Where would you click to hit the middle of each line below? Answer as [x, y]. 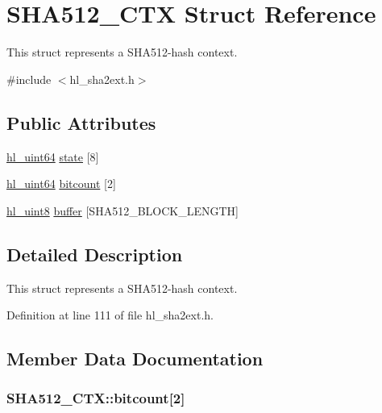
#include [29, 79]
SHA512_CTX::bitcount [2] [96, 398]
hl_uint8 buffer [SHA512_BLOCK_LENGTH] [122, 210]
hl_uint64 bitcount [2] [61, 184]
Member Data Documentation [135, 359]
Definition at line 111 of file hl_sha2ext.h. [110, 315]
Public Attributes [81, 122]
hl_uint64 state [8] [53, 156]
